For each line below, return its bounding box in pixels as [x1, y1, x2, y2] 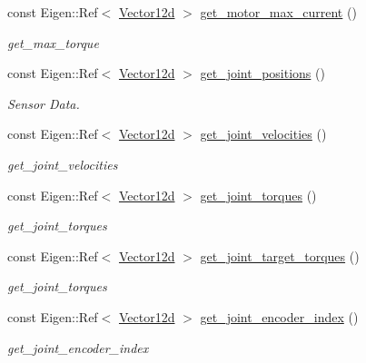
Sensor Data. [7, 93, 80, 113]
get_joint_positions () [200, 64, 325, 83]
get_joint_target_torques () [200, 246, 360, 265]
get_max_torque [7, 33, 99, 52]
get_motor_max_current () [200, 3, 357, 21]
